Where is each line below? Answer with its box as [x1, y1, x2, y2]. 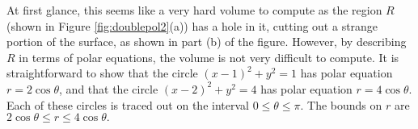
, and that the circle [59, 80, 158, 97]
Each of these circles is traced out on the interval [6, 96, 249, 113]
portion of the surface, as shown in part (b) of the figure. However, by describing [6, 33, 407, 50]
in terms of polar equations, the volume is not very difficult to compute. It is [19, 48, 399, 65]
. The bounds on [300, 96, 382, 113]
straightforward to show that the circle [6, 64, 198, 81]
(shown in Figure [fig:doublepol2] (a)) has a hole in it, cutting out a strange [6, 17, 378, 34]
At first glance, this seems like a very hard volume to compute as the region [6, 2, 382, 18]
